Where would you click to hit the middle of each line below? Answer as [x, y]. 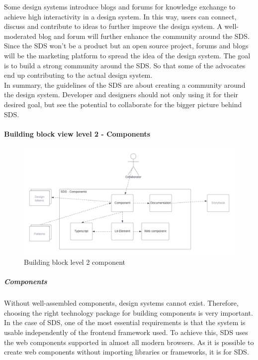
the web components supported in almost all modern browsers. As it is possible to [129, 342]
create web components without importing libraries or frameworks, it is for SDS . [127, 352]
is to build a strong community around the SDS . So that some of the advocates [125, 65]
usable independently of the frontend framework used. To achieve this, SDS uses [126, 332]
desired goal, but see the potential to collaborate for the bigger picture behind [123, 104]
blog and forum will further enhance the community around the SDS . [144, 36]
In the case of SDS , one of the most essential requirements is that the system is [125, 322]
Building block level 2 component [75, 262]
